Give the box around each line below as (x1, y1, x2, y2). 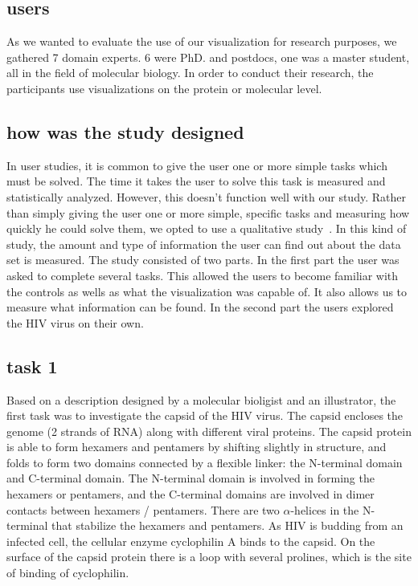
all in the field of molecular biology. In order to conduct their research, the (6, 64, 374, 81)
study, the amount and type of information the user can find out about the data (6, 235, 401, 252)
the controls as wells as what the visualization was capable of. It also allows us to (6, 283, 408, 299)
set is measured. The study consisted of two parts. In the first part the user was (6, 251, 400, 268)
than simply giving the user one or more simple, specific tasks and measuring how (6, 204, 410, 221)
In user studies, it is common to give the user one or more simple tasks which (6, 157, 387, 173)
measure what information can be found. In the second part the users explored (6, 299, 394, 315)
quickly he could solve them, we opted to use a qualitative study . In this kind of (6, 220, 407, 237)
